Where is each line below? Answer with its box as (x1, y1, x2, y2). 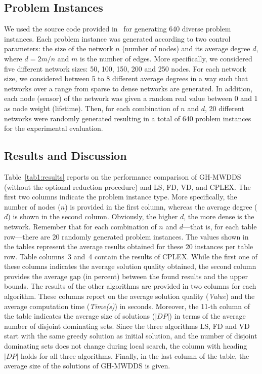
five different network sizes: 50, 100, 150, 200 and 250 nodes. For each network (4, 63, 246, 74)
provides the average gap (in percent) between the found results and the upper (4, 270, 248, 281)
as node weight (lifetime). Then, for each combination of (4, 103, 179, 113)
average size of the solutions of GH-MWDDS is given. (4, 360, 170, 371)
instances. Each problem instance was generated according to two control (4, 33, 231, 44)
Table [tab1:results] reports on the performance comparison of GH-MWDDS (4, 171, 241, 182)
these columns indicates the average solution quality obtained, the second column (4, 261, 256, 271)
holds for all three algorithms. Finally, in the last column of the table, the (21, 350, 249, 361)
